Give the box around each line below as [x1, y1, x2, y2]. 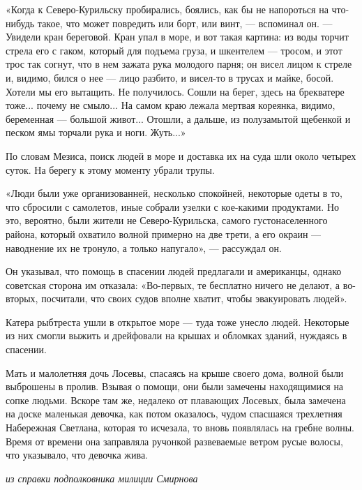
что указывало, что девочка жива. [6, 447, 149, 462]
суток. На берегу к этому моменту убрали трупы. [6, 162, 215, 177]
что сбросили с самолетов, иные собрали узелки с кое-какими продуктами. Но [6, 199, 340, 214]
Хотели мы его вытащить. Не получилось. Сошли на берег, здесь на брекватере [6, 84, 345, 98]
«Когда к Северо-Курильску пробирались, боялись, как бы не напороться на [6, 2, 329, 16]
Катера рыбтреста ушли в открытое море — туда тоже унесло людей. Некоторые [6, 314, 349, 329]
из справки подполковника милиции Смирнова [6, 470, 198, 485]
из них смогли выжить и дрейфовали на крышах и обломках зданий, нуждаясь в [6, 328, 347, 343]
